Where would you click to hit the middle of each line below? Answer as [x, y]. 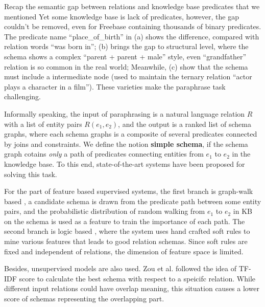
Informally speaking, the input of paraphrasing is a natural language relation [125, 113]
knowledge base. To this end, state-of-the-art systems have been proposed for [125, 163]
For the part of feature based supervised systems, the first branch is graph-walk [129, 191]
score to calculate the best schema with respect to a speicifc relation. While [137, 278]
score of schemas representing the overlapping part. [84, 299]
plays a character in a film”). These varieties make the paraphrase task [115, 86]
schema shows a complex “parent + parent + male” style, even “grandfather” [125, 56]
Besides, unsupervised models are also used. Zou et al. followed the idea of [120, 268]
